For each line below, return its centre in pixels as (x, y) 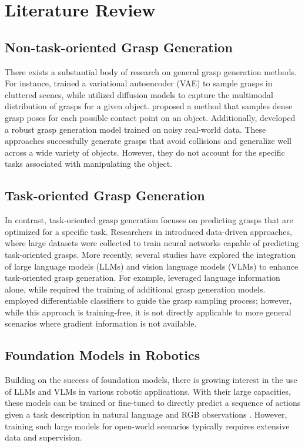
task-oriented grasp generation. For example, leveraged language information (143, 278)
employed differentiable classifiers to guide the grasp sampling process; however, (148, 300)
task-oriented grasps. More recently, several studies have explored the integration (150, 254)
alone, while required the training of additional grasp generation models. (135, 289)
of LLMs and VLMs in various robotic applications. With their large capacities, (148, 391)
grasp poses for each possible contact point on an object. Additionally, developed (150, 117)
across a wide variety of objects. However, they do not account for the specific (145, 152)
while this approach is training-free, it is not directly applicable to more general (148, 312)
